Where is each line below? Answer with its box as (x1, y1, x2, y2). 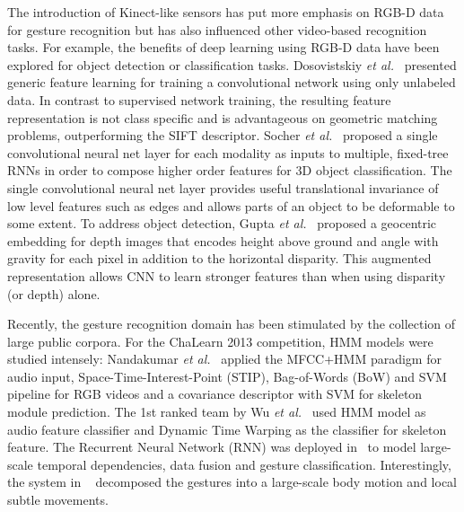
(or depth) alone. (7, 284, 101, 303)
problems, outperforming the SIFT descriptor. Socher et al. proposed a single (7, 126, 438, 145)
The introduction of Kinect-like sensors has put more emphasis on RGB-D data (7, 3, 444, 21)
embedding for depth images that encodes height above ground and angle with (7, 231, 439, 250)
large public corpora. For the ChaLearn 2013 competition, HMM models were (7, 331, 433, 350)
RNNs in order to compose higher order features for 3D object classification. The (7, 161, 452, 180)
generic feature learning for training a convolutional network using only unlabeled (7, 73, 456, 92)
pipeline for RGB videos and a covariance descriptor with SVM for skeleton (7, 384, 423, 403)
